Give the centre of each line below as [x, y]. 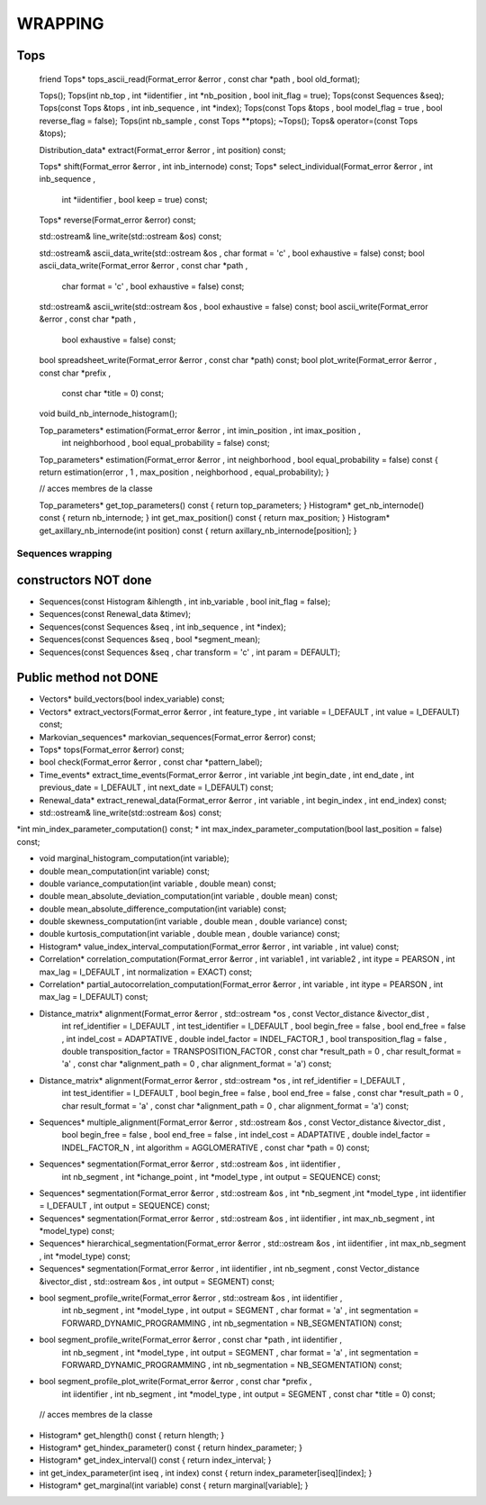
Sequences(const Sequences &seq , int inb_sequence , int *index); [163, 627]
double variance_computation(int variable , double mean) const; [157, 884]
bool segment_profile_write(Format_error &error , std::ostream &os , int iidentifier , [191, 1298]
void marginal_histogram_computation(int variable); [134, 858]
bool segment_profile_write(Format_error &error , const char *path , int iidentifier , [190, 1340]
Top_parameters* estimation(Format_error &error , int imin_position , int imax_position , [200, 430]
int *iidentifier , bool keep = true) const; [135, 199]
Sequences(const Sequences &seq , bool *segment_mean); [150, 639]
